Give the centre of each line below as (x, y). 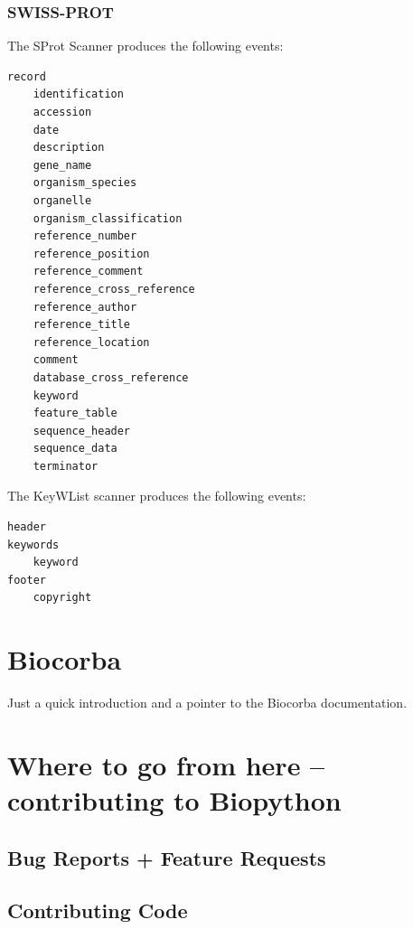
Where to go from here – (166, 764)
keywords (33, 544)
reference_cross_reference (114, 289)
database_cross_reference (111, 377)
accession (62, 112)
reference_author (85, 307)
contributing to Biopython (174, 800)
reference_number (85, 236)
